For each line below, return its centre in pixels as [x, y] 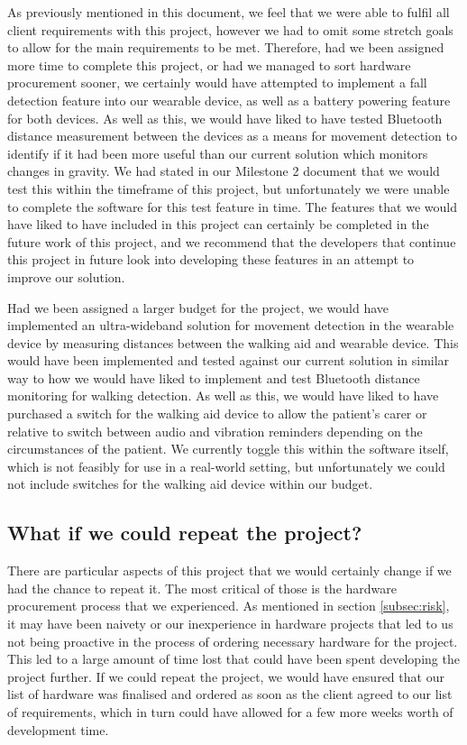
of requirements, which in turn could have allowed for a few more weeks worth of [230, 711]
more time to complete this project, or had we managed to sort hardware [209, 64]
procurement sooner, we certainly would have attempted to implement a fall [217, 83]
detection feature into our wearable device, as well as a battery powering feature [229, 100]
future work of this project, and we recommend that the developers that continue [232, 241]
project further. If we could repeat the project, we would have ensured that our [226, 676]
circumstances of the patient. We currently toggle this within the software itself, [228, 449]
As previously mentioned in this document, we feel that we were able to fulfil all [229, 12]
